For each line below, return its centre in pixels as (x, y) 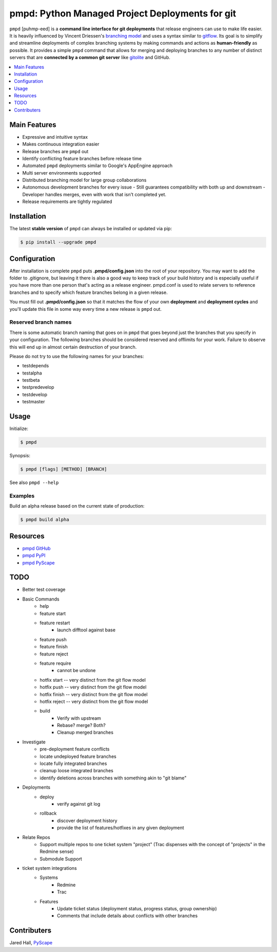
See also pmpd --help (34, 482)
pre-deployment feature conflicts (75, 749)
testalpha (32, 373)
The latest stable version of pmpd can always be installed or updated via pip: (91, 229)
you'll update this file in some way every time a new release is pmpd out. (85, 309)
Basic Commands (41, 599)
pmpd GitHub (36, 548)
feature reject (54, 654)
